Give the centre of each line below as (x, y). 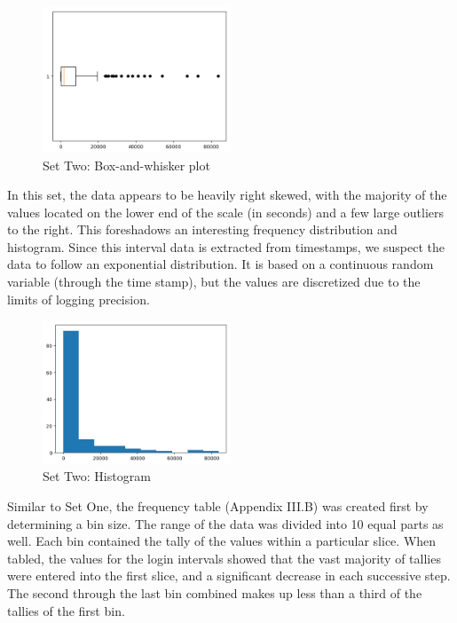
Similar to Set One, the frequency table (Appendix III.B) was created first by (218, 505)
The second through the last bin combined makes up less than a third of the (215, 592)
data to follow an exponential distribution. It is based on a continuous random (221, 264)
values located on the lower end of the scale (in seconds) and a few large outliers (225, 212)
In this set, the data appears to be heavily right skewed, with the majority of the (227, 195)
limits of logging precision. (79, 299)
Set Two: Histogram (97, 476)
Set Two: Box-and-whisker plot (126, 165)
